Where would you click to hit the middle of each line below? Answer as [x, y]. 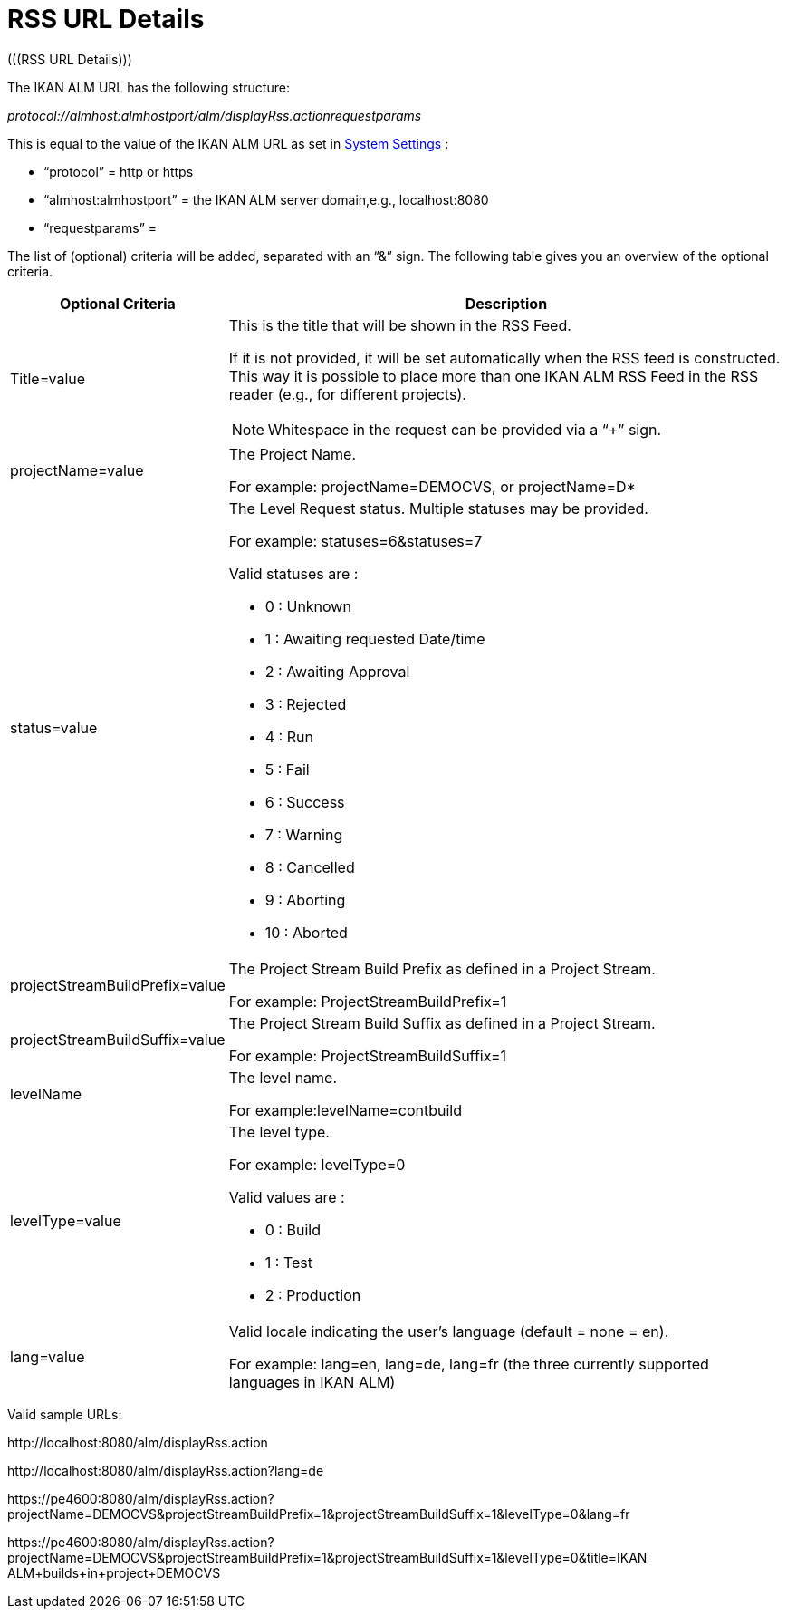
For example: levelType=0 [317, 1164]
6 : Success [305, 802]
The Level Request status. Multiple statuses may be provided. [438, 508]
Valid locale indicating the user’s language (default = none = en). [449, 1331]
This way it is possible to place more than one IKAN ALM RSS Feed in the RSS [494, 376]
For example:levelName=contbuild [345, 1110]
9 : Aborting [305, 900]
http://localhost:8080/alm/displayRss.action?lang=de [166, 1470]
